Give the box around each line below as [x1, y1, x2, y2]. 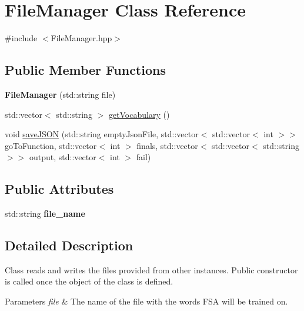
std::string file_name [5, 207, 85, 220]
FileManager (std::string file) [5, 88, 116, 100]
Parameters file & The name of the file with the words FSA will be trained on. [5, 295, 288, 307]
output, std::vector [29, 151, 96, 163]
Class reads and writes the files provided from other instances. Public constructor [5, 263, 298, 276]
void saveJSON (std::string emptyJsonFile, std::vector [5, 128, 199, 140]
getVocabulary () [108, 108, 170, 120]
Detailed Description [5, 236, 133, 254]
